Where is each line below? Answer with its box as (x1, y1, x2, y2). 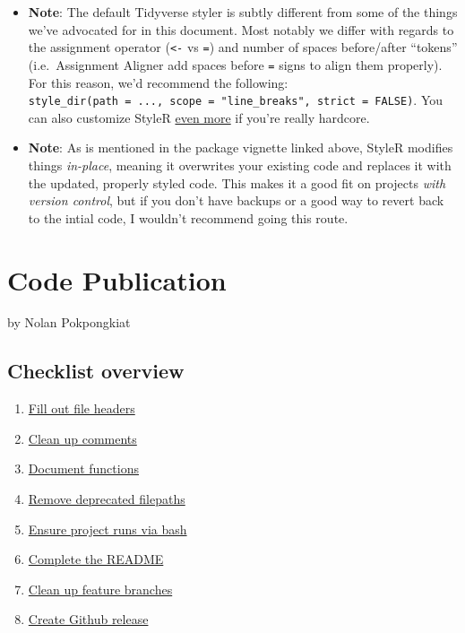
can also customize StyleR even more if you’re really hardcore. (28, 108, 370, 126)
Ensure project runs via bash (28, 519, 187, 538)
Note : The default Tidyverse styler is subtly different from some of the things (28, 3, 458, 21)
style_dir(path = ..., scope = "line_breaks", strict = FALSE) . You (28, 91, 443, 109)
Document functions (28, 459, 139, 478)
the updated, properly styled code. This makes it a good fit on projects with (28, 173, 446, 192)
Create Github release (28, 610, 149, 629)
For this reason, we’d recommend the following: (28, 73, 288, 91)
